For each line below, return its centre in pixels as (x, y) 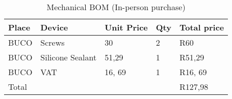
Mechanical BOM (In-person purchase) (116, 7)
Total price (202, 27)
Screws (53, 42)
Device (54, 27)
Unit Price (126, 27)
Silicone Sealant (69, 57)
